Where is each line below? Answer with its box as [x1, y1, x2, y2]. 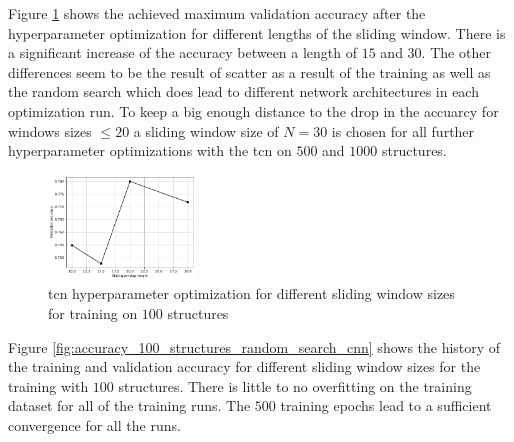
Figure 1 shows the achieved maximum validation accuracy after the [8, 3, 426, 23]
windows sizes [8, 120, 92, 141]
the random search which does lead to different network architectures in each [8, 81, 479, 102]
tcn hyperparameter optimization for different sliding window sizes [48, 283, 455, 304]
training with [8, 375, 89, 396]
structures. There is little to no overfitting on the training [118, 375, 472, 396]
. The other [421, 42, 491, 63]
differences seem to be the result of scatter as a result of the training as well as [8, 61, 491, 82]
